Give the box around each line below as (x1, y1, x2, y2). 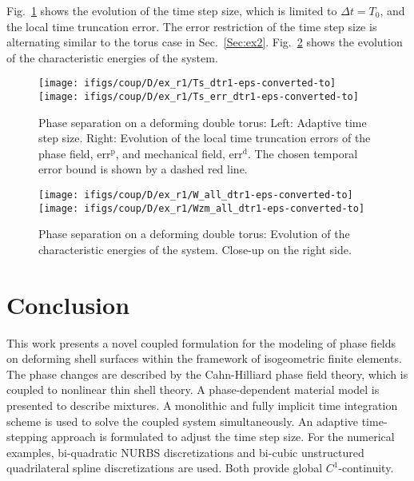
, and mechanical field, (115, 145, 225, 161)
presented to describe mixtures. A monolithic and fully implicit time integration (6, 397, 398, 414)
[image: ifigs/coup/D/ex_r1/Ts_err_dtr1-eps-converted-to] (38, 91, 359, 103)
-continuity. (338, 459, 394, 476)
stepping (6, 428, 48, 445)
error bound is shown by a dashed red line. (38, 161, 248, 177)
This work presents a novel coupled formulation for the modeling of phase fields (6, 334, 396, 351)
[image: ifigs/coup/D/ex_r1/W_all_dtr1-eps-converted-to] (38, 189, 353, 201)
